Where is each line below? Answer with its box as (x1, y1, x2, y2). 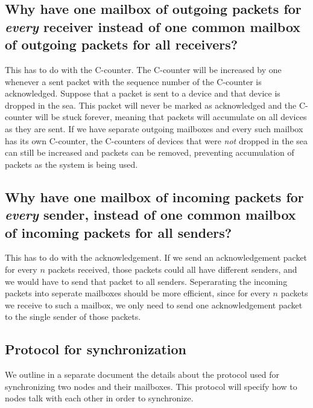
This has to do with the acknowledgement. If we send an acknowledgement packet (5, 251, 308, 264)
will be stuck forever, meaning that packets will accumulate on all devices (35, 110, 307, 123)
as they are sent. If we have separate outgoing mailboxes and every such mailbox (5, 122, 303, 135)
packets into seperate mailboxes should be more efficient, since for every (5, 287, 270, 299)
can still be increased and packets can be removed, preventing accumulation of (5, 146, 294, 159)
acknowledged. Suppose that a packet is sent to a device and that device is (5, 87, 280, 100)
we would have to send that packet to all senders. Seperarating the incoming (5, 275, 288, 287)
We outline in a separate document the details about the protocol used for (5, 368, 279, 381)
